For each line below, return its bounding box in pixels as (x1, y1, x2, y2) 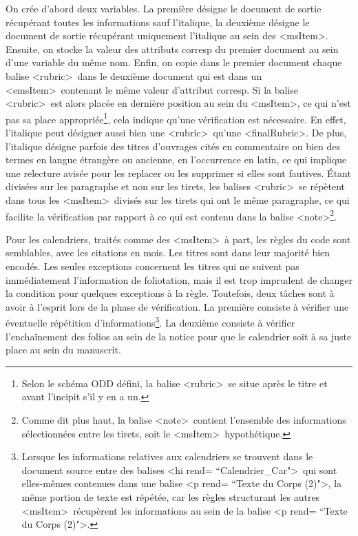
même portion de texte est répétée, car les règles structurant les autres (21, 489, 320, 504)
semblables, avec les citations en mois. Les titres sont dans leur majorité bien (6, 245, 330, 260)
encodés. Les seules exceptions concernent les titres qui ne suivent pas (6, 259, 299, 273)
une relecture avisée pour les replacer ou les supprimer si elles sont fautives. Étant (6, 165, 351, 180)
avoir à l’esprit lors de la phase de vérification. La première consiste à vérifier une (6, 299, 349, 313)
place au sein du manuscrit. (6, 342, 121, 357)
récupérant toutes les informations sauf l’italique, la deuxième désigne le (6, 14, 310, 29)
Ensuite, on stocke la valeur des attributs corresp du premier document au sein (6, 41, 339, 56)
